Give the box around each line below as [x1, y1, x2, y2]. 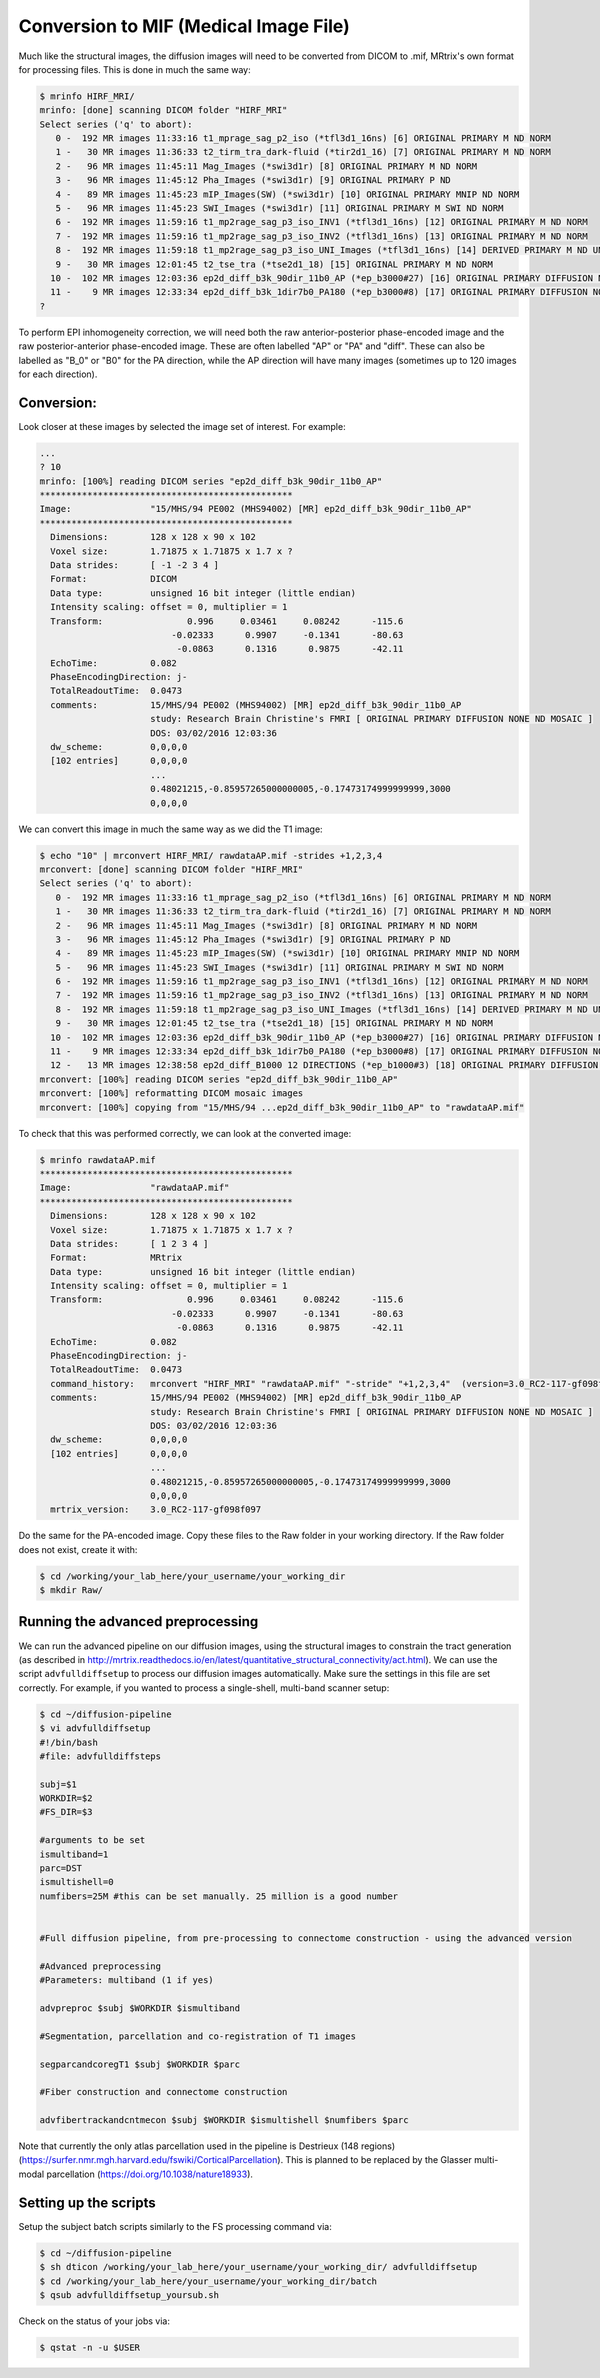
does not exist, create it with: [18, 1543, 138, 1555]
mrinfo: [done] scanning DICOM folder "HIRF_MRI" [39, 105, 288, 116]
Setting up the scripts [18, 2194, 156, 2211]
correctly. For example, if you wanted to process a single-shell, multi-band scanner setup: [18, 1681, 390, 1694]
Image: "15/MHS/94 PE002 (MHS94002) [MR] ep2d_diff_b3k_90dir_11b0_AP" [39, 503, 472, 515]
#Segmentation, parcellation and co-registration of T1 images [39, 2030, 357, 2042]
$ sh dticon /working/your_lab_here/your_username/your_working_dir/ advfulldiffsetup [39, 2261, 478, 2273]
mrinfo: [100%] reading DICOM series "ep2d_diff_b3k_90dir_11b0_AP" [39, 475, 383, 487]
